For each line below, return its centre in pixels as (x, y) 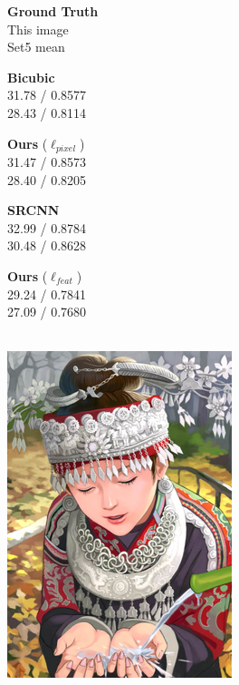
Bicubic (31, 77)
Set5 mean (36, 47)
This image (38, 29)
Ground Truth (53, 11)
